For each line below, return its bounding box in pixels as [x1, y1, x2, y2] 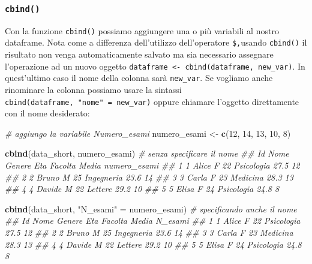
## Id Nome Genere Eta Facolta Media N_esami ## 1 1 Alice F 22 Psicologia [5, 214, 301, 227]
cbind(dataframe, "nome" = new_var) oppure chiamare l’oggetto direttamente [5, 95, 299, 107]
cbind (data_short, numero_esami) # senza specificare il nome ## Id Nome [5, 147, 289, 160]
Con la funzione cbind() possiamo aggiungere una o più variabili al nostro [5, 24, 279, 37]
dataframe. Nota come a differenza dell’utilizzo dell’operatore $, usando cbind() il [5, 36, 307, 49]
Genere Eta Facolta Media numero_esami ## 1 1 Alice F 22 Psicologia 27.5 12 [5, 159, 300, 172]
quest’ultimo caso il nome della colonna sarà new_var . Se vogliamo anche [5, 71, 273, 84]
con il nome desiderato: [5, 107, 90, 119]
